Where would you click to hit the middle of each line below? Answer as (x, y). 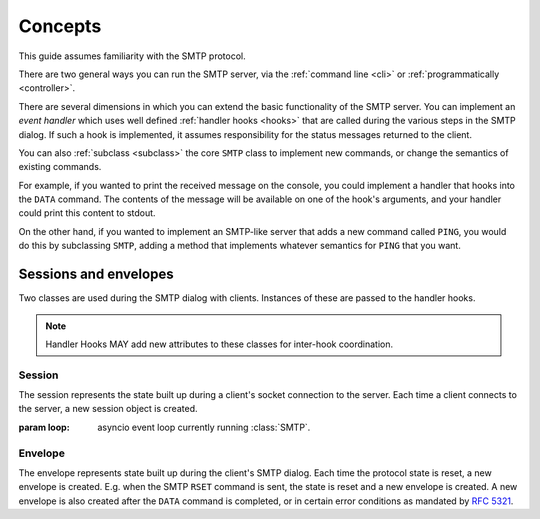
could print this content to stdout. (87, 213)
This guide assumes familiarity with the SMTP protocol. (132, 56)
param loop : (44, 427)
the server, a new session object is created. (108, 409)
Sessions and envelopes (96, 274)
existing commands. (60, 167)
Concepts (60, 26)
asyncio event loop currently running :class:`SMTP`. (204, 427)
